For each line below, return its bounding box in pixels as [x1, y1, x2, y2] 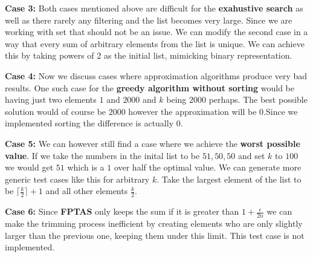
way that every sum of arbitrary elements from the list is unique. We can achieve [5, 37, 305, 50]
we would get [5, 161, 54, 174]
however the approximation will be [128, 105, 257, 117]
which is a [67, 161, 105, 174]
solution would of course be [5, 105, 106, 117]
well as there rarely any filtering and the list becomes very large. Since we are [5, 13, 292, 26]
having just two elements [5, 93, 97, 106]
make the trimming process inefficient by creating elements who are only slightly [5, 216, 303, 229]
